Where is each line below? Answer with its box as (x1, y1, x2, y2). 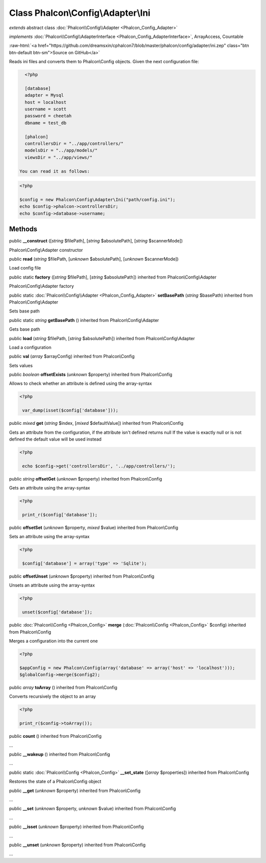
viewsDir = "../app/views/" (25, 154, 93, 160)
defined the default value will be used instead (9, 436, 102, 442)
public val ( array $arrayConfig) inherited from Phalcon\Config (9, 353, 135, 359)
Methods (9, 225, 37, 234)
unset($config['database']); (22, 609, 93, 615)
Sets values (9, 362, 33, 368)
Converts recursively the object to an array (9, 693, 96, 699)
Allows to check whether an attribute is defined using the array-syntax (9, 380, 152, 386)
